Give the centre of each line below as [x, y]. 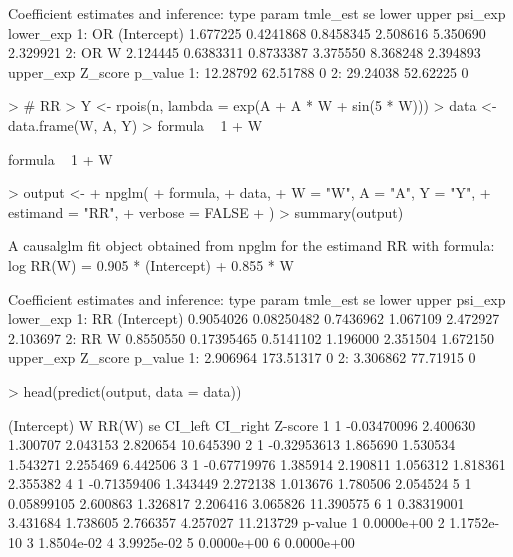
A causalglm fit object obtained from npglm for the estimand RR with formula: [251, 245]
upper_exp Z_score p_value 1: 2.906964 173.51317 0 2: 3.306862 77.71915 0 [242, 357]
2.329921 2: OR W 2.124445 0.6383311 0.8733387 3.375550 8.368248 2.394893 [244, 52]
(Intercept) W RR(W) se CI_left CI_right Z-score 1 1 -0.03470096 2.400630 [242, 424]
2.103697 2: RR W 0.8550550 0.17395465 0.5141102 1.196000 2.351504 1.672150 [251, 337]
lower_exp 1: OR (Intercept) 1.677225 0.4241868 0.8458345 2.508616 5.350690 [247, 32]
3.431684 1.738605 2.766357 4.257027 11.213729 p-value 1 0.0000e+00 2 [226, 522]
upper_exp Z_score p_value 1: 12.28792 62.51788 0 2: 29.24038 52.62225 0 [238, 71]
